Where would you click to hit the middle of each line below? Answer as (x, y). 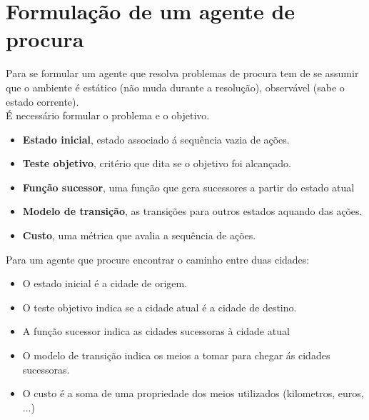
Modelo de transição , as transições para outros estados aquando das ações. (192, 211)
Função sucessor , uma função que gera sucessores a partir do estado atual (188, 187)
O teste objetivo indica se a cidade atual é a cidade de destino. (160, 307)
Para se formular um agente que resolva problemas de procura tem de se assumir (182, 73)
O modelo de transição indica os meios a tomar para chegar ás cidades (176, 355)
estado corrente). (42, 101)
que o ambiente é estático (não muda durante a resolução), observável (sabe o (175, 87)
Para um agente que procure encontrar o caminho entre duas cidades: (158, 259)
